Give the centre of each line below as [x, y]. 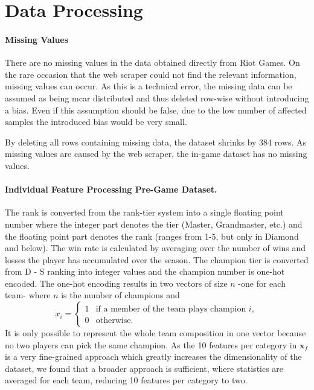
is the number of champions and [120, 295]
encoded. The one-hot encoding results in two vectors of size [116, 283]
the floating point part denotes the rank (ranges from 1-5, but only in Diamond [152, 236]
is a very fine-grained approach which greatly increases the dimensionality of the [153, 356]
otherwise [113, 321]
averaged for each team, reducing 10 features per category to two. [126, 380]
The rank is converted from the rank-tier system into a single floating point [144, 212]
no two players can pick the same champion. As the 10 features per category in [151, 344]
